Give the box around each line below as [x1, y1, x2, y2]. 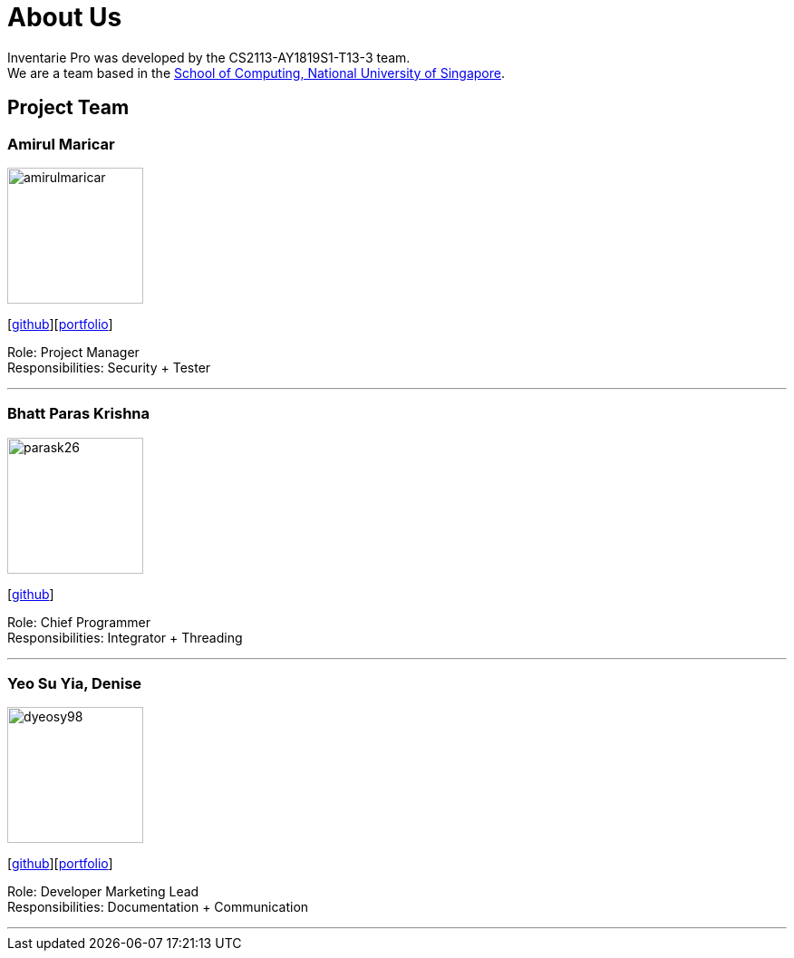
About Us [7, 2, 122, 33]
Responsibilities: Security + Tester [7, 359, 211, 375]
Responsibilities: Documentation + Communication [7, 899, 309, 915]
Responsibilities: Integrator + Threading [7, 629, 243, 645]
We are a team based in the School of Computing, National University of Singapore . [7, 64, 506, 81]
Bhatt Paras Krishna [7, 404, 150, 423]
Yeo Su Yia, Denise [7, 674, 142, 693]
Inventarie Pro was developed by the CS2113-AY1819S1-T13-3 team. [7, 49, 411, 65]
